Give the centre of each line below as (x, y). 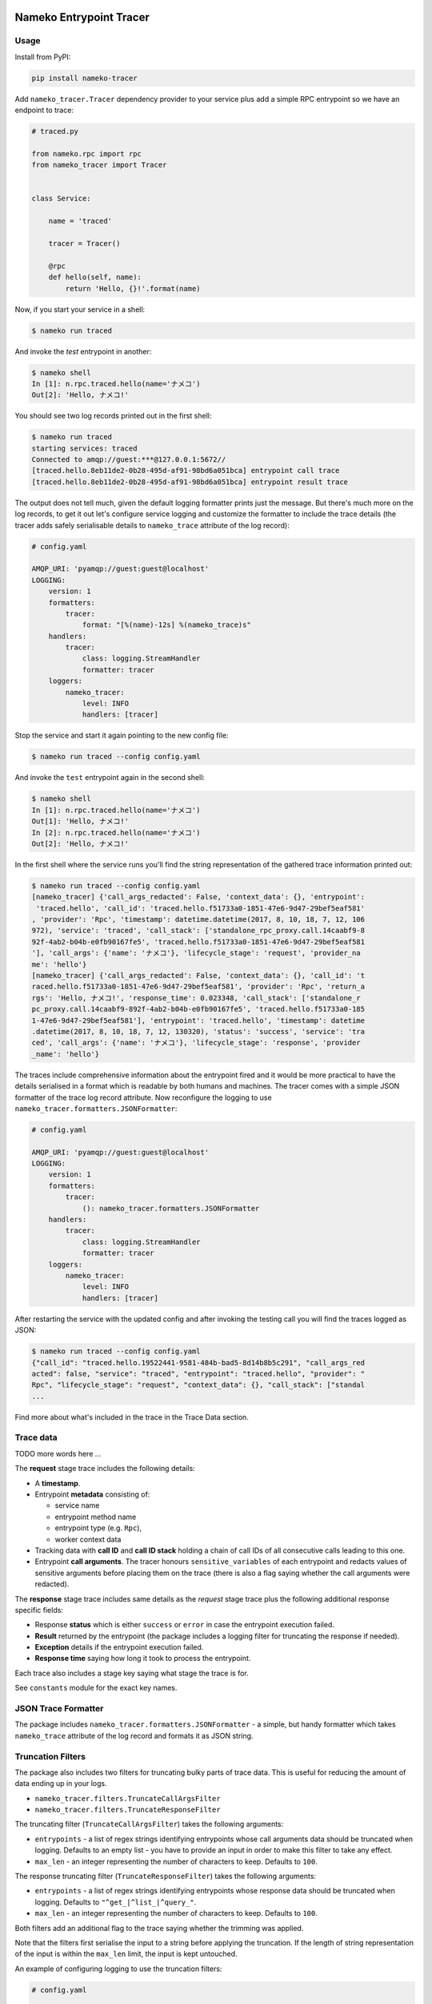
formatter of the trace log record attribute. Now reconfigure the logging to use (143, 1097)
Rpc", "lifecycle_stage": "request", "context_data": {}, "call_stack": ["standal (198, 1385)
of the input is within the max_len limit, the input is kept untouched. (126, 1954)
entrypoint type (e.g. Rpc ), (98, 1528)
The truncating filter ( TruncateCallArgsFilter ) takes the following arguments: (149, 1824)
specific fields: (39, 1610)
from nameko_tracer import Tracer (99, 165)
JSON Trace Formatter (59, 1709)
